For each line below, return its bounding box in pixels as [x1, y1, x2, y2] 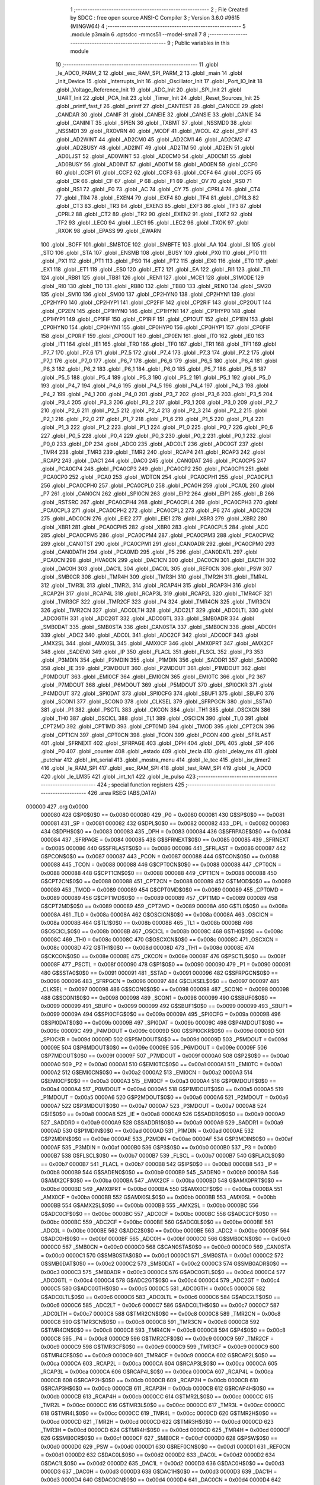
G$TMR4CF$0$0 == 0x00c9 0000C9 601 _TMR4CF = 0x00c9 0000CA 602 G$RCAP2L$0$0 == [40, 1351, 277, 1358]
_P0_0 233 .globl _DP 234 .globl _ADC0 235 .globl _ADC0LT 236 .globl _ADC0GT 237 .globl [40, 440, 264, 447]
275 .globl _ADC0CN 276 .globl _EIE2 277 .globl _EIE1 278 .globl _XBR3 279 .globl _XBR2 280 [40, 515, 268, 522]
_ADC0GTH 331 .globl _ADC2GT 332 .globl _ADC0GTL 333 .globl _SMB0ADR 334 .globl [40, 615, 254, 622]
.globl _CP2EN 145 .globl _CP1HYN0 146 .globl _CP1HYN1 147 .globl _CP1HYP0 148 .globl [40, 307, 256, 314]
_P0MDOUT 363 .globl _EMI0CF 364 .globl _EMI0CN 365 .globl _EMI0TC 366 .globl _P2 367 [40, 673, 266, 680]
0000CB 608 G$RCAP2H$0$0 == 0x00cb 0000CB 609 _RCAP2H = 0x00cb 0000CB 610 [40, 1376, 259, 1383]
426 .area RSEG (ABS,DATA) [87, 789, 156, 797]
